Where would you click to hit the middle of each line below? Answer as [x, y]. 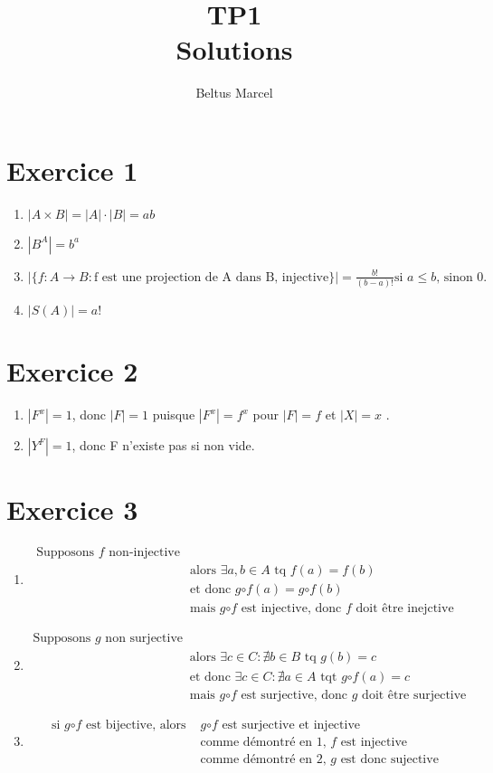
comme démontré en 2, [263, 759]
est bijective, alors [136, 725]
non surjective [144, 638]
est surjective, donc [294, 695]
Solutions [234, 49]
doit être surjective [414, 695]
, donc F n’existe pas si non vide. [163, 445]
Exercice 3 [72, 509]
